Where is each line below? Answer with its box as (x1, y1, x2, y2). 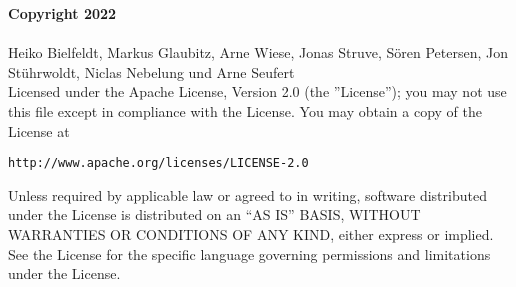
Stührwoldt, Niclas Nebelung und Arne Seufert (8, 61, 295, 82)
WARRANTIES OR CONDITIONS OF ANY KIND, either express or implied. (8, 224, 494, 244)
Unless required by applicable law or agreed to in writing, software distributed (8, 184, 487, 205)
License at (8, 120, 70, 141)
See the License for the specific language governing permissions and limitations (8, 243, 491, 264)
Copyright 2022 (8, 3, 117, 23)
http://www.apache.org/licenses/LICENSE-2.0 (8, 156, 309, 171)
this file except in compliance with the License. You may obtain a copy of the (8, 100, 482, 121)
